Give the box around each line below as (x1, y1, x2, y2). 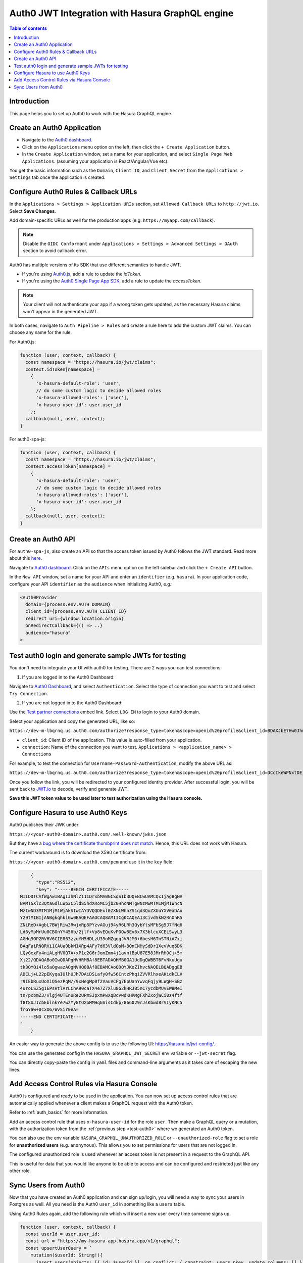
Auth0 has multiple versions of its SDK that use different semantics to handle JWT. (9, 262, 181, 268)
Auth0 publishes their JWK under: (9, 821, 80, 828)
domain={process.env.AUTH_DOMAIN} (25, 602, 111, 607)
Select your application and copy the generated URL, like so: (9, 718, 135, 724)
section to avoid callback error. (23, 248, 87, 254)
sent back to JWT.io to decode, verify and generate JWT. (9, 786, 129, 792)
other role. (9, 1168, 31, 1174)
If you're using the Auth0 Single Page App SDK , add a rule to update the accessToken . (22, 278, 202, 284)
